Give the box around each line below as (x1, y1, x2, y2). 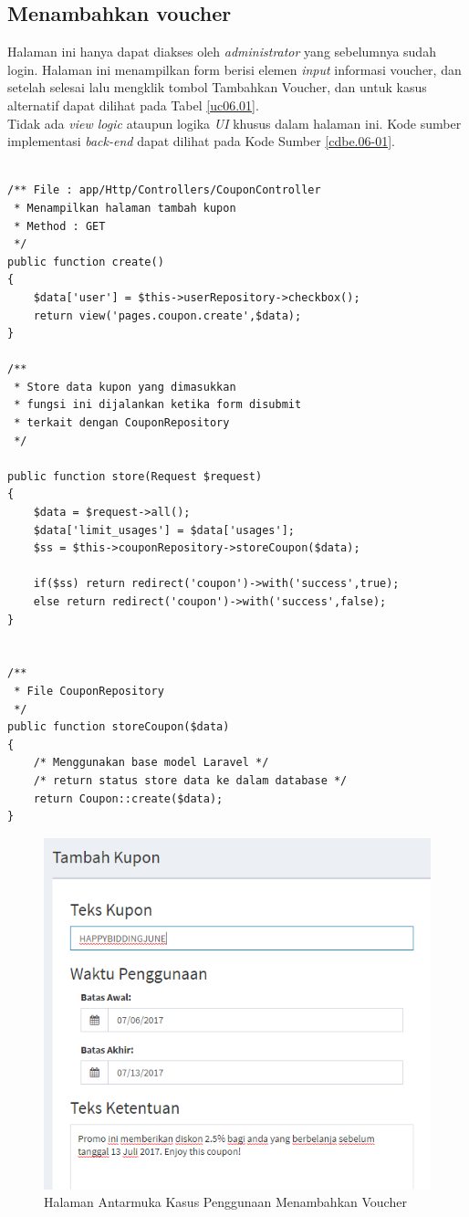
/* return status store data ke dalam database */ (33, 773, 348, 787)
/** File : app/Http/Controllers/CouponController (7, 184, 321, 197)
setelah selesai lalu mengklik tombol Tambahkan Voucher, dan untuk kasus (7, 78, 427, 97)
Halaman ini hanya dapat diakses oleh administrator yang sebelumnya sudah (7, 42, 436, 61)
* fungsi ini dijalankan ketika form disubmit (14, 398, 302, 412)
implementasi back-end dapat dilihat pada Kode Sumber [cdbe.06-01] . (7, 131, 395, 151)
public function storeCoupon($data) (7, 720, 230, 734)
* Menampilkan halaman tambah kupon (14, 201, 236, 215)
